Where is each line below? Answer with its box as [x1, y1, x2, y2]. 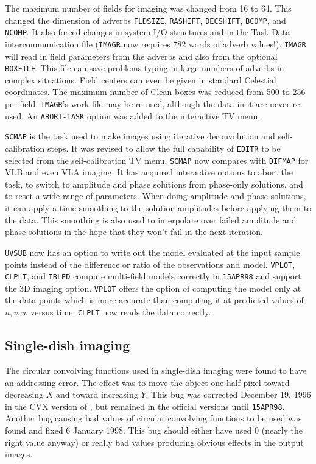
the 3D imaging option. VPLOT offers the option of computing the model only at [5, 281, 301, 294]
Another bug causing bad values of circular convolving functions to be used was [5, 412, 302, 424]
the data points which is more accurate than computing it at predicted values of [5, 294, 304, 306]
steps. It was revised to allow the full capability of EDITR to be [47, 141, 281, 154]
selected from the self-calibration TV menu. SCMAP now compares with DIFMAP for [5, 153, 309, 166]
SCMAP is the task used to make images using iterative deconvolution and [5, 130, 275, 142]
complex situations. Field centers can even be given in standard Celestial [5, 73, 276, 86]
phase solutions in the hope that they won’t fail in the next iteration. [5, 225, 263, 238]
